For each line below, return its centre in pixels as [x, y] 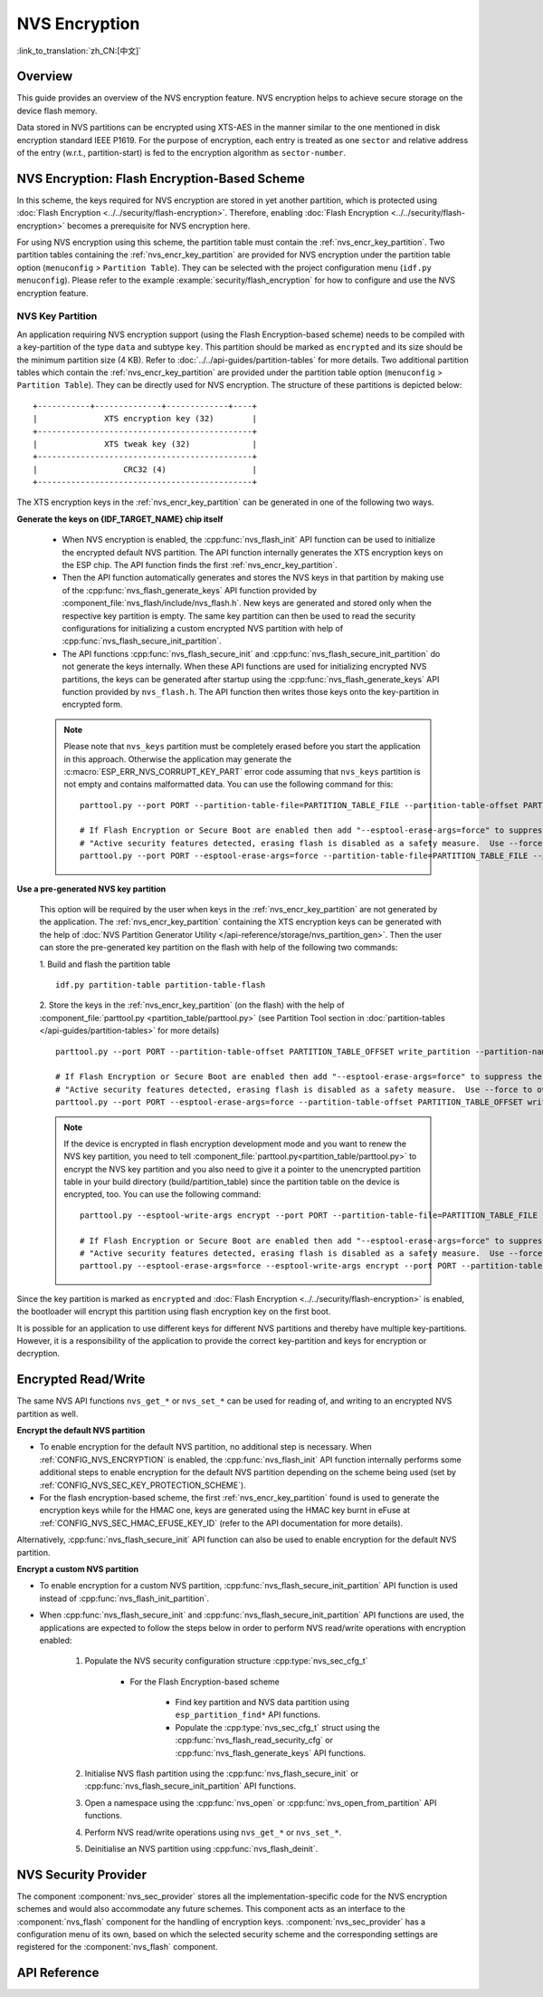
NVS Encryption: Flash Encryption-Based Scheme [161, 178]
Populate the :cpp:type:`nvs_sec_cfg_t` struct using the [277, 1727]
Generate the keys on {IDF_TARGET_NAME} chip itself [120, 519]
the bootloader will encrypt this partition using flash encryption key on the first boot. [174, 1312]
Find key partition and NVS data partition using [262, 1703]
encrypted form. [92, 704]
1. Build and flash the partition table [105, 964]
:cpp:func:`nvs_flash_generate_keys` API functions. [271, 1752]
